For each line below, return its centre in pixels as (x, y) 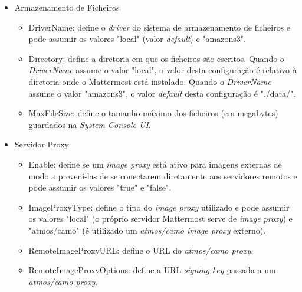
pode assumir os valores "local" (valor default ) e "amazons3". (137, 39)
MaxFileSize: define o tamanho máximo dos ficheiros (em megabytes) (153, 113)
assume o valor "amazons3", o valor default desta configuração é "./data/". (162, 93)
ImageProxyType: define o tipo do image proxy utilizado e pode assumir (159, 207)
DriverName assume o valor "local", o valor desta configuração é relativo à (163, 70)
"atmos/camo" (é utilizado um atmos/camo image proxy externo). (147, 230)
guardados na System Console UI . (90, 124)
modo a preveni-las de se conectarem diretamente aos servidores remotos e (163, 175)
